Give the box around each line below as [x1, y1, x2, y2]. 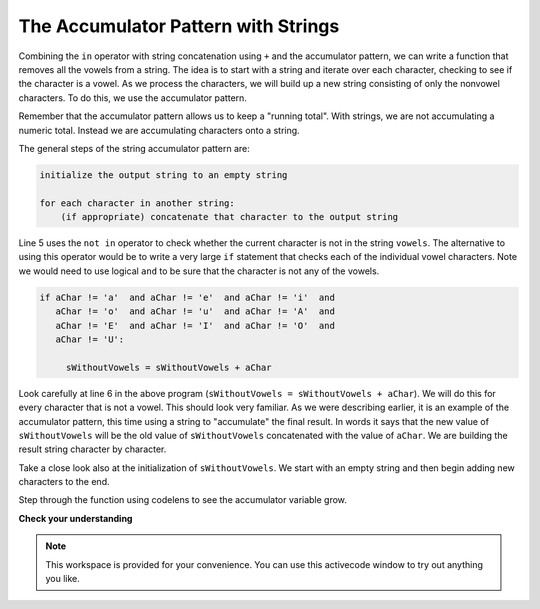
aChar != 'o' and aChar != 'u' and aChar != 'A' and [55, 306, 335, 317]
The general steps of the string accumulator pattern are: [18, 142, 250, 154]
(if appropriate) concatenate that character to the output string [60, 211, 399, 223]
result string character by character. [18, 443, 167, 455]
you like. [45, 573, 80, 585]
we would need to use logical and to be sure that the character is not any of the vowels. [18, 265, 380, 277]
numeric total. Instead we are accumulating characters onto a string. [18, 124, 300, 136]
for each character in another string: [39, 197, 235, 209]
